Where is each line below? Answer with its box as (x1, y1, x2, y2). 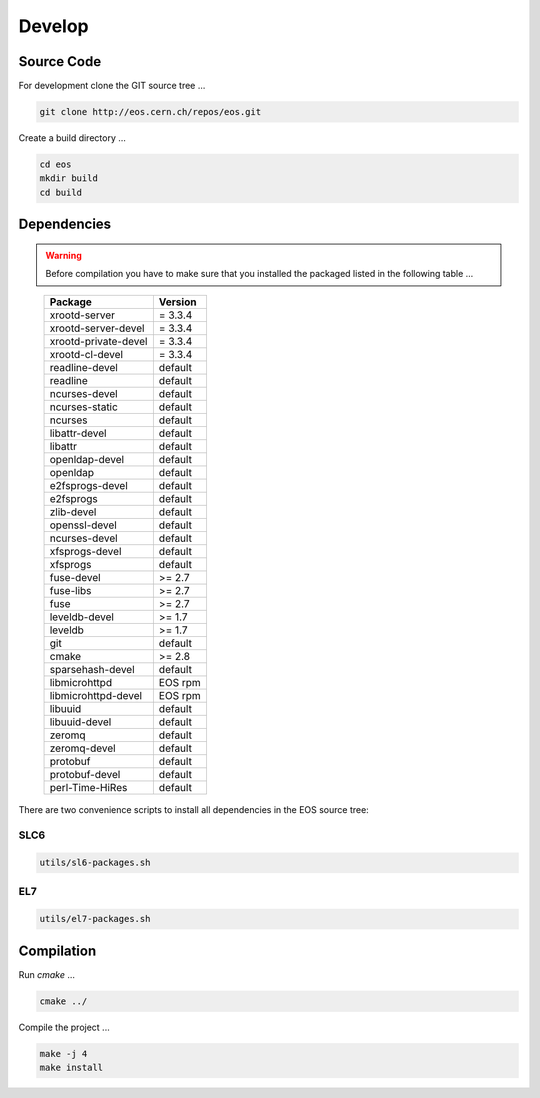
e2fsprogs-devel (49, 478, 129, 492)
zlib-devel (49, 505, 97, 519)
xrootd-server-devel (49, 321, 145, 335)
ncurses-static (49, 400, 119, 414)
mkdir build (39, 173, 99, 184)
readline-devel (49, 360, 119, 374)
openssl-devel (49, 518, 117, 532)
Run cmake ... (18, 968, 75, 980)
